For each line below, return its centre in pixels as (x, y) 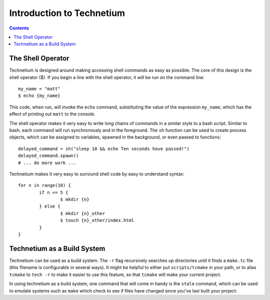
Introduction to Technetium (67, 13)
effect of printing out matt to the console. (52, 114)
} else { (50, 206)
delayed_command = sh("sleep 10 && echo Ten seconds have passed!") (104, 148)
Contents (19, 28)
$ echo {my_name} (39, 96)
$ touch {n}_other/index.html (97, 220)
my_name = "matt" (39, 89)
